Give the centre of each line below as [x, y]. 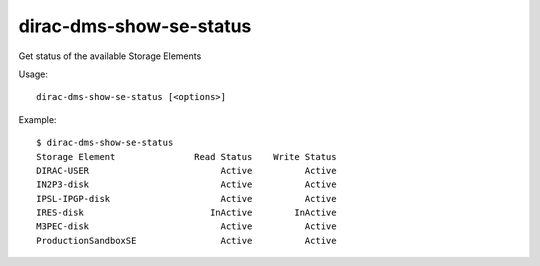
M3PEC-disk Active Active [186, 226]
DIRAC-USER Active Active [186, 170]
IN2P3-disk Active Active [186, 184]
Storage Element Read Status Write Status [186, 156]
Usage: [33, 74]
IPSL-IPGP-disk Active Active [186, 198]
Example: [37, 119]
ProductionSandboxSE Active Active [186, 240]
